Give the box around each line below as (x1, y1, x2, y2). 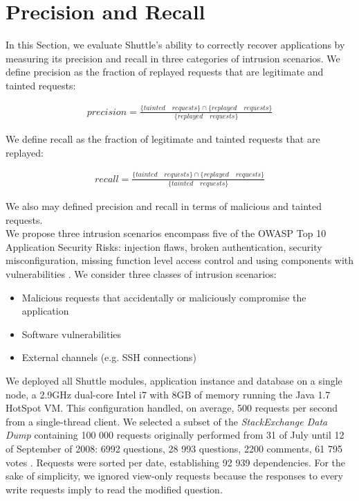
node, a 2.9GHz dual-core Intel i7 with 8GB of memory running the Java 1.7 (6, 387, 331, 401)
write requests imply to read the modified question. (6, 482, 223, 496)
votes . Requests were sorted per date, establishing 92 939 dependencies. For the (6, 455, 346, 469)
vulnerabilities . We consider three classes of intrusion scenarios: (6, 266, 277, 281)
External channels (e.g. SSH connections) (21, 350, 196, 364)
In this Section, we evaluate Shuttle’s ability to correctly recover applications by (6, 37, 345, 52)
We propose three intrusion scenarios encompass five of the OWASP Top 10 (6, 226, 326, 240)
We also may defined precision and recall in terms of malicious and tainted (6, 199, 322, 213)
